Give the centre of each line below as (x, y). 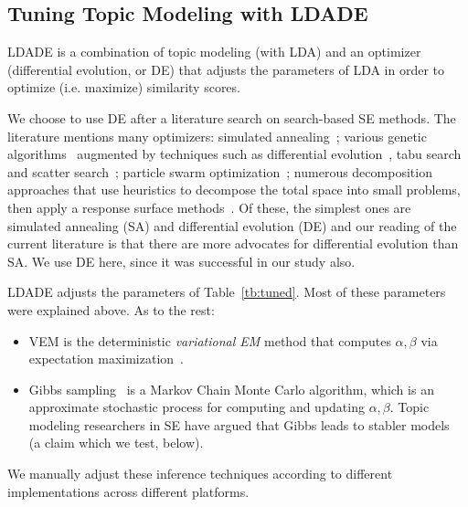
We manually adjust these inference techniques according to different (200, 474)
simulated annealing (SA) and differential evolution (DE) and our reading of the (232, 225)
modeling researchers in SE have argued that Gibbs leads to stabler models (239, 424)
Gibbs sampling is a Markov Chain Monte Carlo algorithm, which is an (231, 389)
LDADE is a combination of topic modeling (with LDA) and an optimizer (214, 52)
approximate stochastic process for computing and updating (197, 407)
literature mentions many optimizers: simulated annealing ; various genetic (217, 136)
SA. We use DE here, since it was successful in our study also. (181, 261)
